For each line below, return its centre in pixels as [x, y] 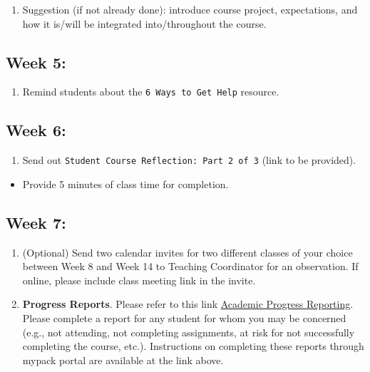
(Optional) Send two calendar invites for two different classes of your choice [187, 252]
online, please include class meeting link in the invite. [139, 280]
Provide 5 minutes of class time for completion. [125, 184]
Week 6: [36, 130]
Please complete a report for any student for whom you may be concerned [184, 318]
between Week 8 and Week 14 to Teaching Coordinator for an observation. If [190, 266]
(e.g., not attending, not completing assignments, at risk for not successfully [189, 332]
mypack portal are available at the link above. [123, 360]
